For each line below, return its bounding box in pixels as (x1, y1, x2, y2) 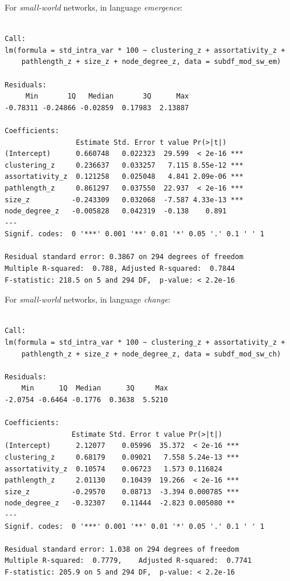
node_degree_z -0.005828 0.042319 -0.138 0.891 (5, 207, 227, 216)
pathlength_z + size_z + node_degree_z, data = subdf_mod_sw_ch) (21, 349, 281, 358)
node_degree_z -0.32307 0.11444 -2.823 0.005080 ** (5, 499, 235, 508)
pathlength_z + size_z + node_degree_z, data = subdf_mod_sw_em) (21, 57, 281, 66)
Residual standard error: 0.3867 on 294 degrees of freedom (5, 253, 244, 261)
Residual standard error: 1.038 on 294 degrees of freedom (5, 545, 239, 553)
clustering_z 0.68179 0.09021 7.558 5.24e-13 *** (5, 453, 239, 461)
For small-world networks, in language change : (5, 293, 171, 305)
